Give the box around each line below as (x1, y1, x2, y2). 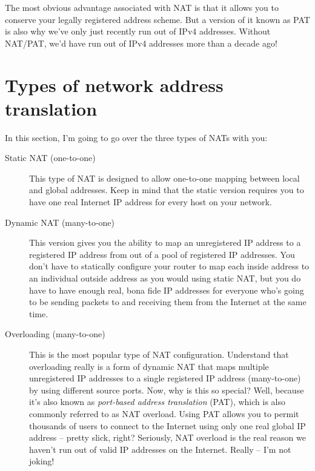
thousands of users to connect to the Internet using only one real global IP (29, 419, 306, 432)
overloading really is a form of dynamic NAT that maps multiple (29, 360, 269, 372)
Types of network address (5, 72, 224, 97)
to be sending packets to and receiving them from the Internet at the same (29, 295, 307, 308)
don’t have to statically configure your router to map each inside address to (29, 260, 310, 272)
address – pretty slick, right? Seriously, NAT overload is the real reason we (29, 431, 306, 444)
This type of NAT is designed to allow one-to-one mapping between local (29, 171, 300, 184)
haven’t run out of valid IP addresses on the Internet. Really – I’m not (29, 443, 291, 455)
